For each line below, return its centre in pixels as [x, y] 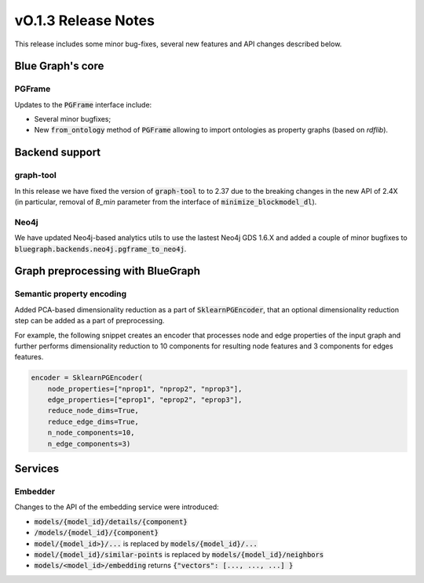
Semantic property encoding [71, 294]
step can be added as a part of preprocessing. [90, 321]
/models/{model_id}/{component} [96, 533]
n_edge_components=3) [89, 444]
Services [37, 469]
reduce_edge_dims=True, [93, 421]
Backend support [58, 153]
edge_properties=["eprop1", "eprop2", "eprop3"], [145, 400]
